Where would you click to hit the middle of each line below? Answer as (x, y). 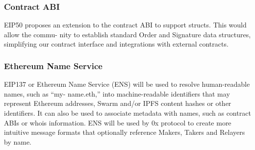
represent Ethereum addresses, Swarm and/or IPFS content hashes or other (118, 103)
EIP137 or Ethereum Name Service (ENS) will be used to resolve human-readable (127, 84)
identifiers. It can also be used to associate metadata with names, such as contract (127, 113)
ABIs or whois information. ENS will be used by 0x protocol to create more (118, 122)
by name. (18, 141)
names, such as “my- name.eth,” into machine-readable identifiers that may (117, 93)
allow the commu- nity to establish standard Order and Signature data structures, (127, 34)
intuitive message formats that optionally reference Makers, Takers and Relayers (125, 132)
